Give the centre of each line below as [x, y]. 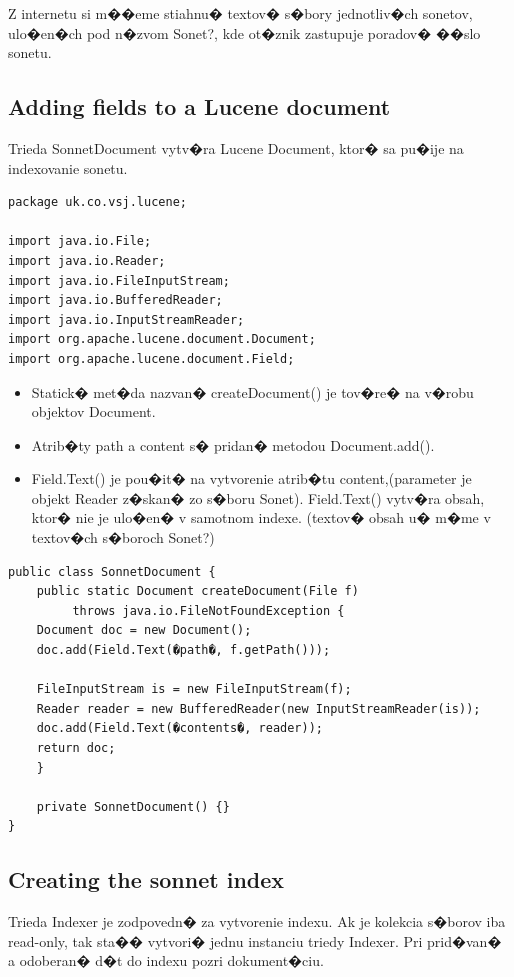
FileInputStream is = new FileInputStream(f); [194, 689]
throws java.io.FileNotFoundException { [208, 610]
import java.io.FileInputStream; [119, 280]
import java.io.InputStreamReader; [126, 319]
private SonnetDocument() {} [133, 806]
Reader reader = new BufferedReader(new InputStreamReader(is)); [258, 708]
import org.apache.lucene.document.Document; [162, 339]
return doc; [76, 748]
